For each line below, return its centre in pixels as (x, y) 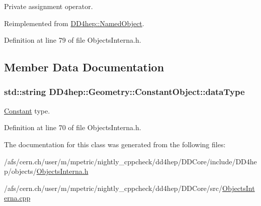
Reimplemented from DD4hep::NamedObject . (74, 23)
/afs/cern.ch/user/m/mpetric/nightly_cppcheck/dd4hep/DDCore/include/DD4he (130, 161)
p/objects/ (20, 171)
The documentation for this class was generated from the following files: (115, 144)
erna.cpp (17, 198)
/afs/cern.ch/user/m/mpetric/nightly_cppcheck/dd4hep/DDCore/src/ (113, 188)
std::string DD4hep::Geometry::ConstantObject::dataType (124, 92)
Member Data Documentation (84, 67)
